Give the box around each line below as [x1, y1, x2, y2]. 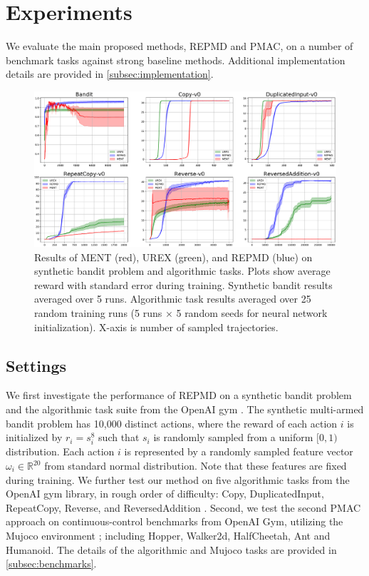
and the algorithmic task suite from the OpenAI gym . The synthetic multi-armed [6, 402, 364, 417]
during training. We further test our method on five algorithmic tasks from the [6, 472, 350, 487]
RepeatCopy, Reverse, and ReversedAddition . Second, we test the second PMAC [6, 500, 361, 515]
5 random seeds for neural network [176, 305, 328, 320]
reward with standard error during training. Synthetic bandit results [34, 277, 333, 292]
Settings [6, 354, 66, 376]
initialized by [6, 430, 63, 445]
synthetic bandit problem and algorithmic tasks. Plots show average [34, 263, 331, 278]
